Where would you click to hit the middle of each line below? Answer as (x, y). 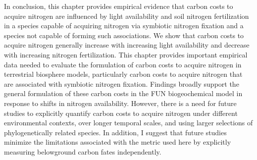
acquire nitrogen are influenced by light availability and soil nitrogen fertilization (127, 16)
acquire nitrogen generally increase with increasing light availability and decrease (127, 45)
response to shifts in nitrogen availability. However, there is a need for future (120, 103)
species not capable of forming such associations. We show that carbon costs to (124, 35)
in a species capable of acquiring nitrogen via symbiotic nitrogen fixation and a (124, 26)
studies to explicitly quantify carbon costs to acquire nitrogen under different (121, 113)
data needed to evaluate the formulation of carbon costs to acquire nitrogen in (123, 64)
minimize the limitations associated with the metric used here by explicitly (118, 142)
